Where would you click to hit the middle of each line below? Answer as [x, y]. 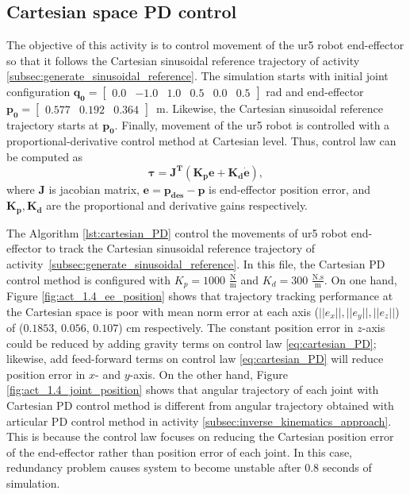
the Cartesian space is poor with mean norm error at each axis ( [163, 311]
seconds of [347, 467]
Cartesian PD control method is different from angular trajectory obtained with [200, 405]
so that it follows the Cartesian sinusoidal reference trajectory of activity [183, 60]
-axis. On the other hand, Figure [209, 374]
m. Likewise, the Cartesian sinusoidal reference [270, 108]
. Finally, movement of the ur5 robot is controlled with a [252, 124]
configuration [38, 91]
